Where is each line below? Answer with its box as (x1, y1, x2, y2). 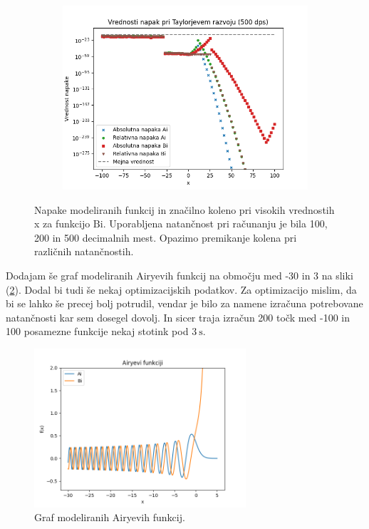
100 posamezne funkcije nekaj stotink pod (6, 324, 189, 339)
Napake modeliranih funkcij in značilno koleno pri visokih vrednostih (34, 202, 335, 217)
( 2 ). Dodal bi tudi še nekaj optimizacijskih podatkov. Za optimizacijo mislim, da (6, 282, 357, 297)
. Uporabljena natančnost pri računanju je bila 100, (103, 216, 328, 231)
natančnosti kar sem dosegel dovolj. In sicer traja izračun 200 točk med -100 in (6, 309, 350, 324)
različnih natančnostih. (34, 244, 134, 259)
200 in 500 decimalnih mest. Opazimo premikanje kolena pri (34, 230, 297, 245)
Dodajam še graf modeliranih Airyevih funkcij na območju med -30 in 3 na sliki (6, 267, 353, 282)
